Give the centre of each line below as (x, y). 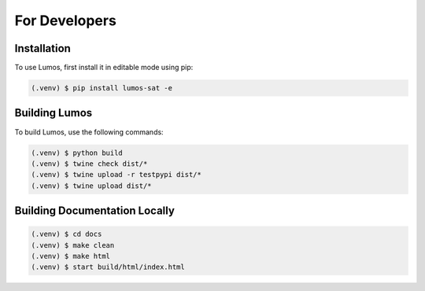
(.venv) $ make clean (73, 245)
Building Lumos (54, 113)
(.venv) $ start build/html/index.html (108, 267)
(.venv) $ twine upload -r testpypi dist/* (116, 175)
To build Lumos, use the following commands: (89, 132)
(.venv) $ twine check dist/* (89, 164)
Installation (42, 48)
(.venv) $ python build (77, 153)
